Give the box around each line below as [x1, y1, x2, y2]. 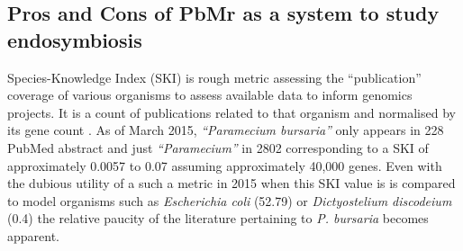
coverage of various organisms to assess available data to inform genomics [7, 85, 413, 104]
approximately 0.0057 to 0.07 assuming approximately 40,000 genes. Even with [7, 156, 442, 175]
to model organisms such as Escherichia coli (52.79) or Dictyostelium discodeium [7, 191, 452, 210]
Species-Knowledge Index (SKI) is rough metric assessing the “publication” [7, 67, 422, 86]
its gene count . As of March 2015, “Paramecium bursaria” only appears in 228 [7, 121, 444, 139]
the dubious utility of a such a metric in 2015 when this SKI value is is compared [7, 174, 456, 193]
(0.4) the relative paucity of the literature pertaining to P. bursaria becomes [7, 209, 429, 228]
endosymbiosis [7, 25, 142, 53]
